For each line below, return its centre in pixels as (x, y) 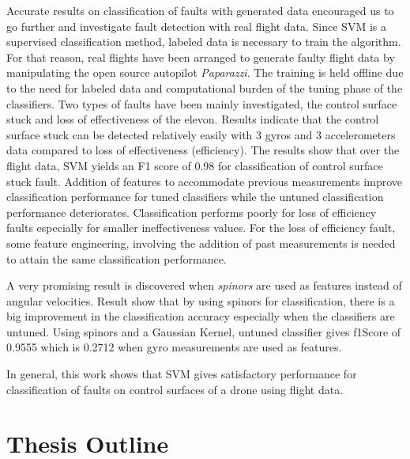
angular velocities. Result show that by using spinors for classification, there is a (201, 300)
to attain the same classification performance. (117, 258)
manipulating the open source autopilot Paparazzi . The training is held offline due (205, 72)
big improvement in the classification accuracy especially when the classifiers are (201, 316)
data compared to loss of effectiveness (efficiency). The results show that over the (203, 150)
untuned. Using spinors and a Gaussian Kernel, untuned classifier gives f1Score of (204, 331)
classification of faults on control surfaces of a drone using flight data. (175, 389)
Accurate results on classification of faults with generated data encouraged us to (200, 10)
